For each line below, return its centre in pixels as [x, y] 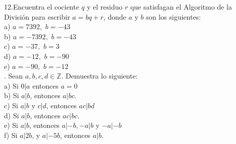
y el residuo [105, 7]
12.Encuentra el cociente [42, 7]
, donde [115, 16]
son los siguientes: [174, 16]
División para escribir [37, 16]
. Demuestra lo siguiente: [99, 76]
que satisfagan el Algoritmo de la [181, 7]
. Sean [14, 76]
